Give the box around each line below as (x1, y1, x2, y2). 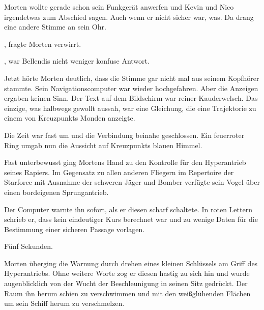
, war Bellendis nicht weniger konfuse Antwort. (4, 55, 150, 66)
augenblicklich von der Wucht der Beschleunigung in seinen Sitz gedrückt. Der (4, 278, 248, 289)
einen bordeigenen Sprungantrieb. (4, 186, 109, 197)
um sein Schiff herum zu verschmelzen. (4, 298, 125, 308)
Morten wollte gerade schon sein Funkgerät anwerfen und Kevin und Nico (4, 2, 234, 12)
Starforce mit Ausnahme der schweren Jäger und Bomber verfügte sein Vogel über (4, 177, 260, 187)
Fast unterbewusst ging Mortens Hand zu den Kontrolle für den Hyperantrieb (4, 157, 246, 167)
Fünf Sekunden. (4, 241, 53, 251)
